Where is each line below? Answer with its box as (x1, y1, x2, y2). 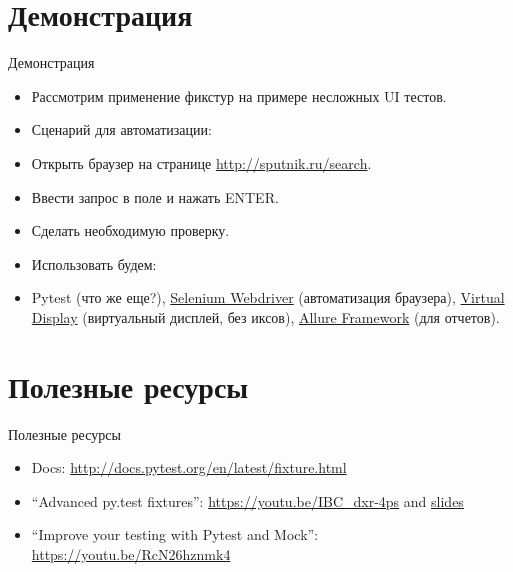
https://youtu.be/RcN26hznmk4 (31, 543, 231, 564)
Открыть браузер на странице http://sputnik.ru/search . (31, 152, 372, 173)
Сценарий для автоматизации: (31, 119, 212, 140)
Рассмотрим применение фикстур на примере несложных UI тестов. (31, 85, 447, 106)
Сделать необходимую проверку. (31, 220, 230, 241)
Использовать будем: (31, 253, 157, 274)
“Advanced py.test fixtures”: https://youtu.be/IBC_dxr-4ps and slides (31, 490, 464, 511)
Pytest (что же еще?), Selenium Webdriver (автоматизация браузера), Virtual (31, 287, 505, 308)
